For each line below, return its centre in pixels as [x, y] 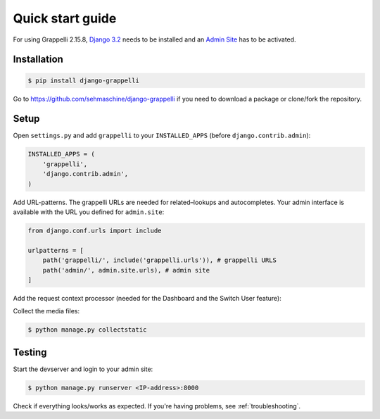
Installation [38, 60]
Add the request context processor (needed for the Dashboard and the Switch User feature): [147, 298]
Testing [30, 352]
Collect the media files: [46, 311]
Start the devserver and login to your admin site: [83, 369]
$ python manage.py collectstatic [87, 330]
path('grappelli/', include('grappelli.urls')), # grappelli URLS [160, 260]
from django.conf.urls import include [95, 230]
